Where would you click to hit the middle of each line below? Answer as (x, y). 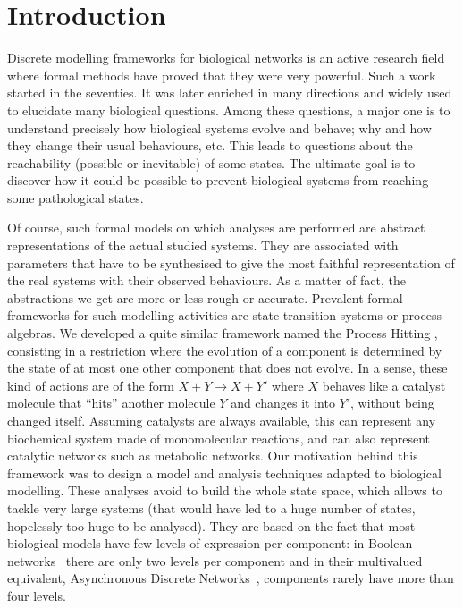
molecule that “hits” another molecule (111, 403)
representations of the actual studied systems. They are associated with (203, 245)
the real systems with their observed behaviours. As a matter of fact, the (206, 280)
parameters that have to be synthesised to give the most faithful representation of (231, 262)
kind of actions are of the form (91, 385)
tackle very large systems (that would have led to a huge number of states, (211, 507)
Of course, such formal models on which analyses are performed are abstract (216, 228)
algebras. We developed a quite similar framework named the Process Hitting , (223, 333)
